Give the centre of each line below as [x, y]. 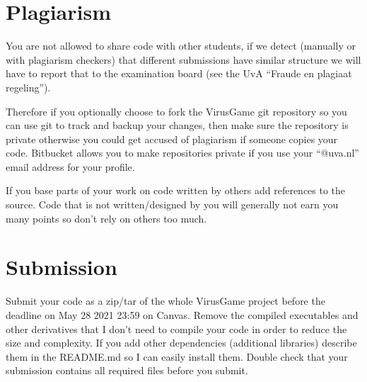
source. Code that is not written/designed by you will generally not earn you [172, 204]
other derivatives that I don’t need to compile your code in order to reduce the [176, 328]
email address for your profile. [70, 166]
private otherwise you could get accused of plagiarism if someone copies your [172, 139]
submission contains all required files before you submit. [127, 370]
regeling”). [28, 87]
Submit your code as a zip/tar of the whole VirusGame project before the [165, 301]
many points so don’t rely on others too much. [106, 218]
